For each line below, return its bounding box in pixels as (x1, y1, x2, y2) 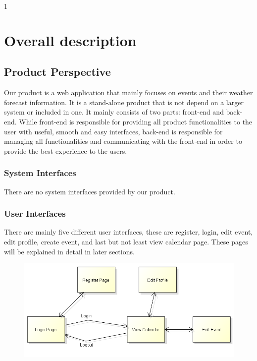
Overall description (4, 30, 137, 50)
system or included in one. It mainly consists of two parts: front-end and (4, 107, 224, 117)
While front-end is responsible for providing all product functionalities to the (19, 116, 253, 126)
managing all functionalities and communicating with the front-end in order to (4, 136, 242, 146)
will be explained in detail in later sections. (4, 246, 135, 256)
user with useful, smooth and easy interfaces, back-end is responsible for (4, 126, 223, 136)
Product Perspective (4, 64, 111, 79)
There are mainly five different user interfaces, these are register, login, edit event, (4, 227, 253, 237)
